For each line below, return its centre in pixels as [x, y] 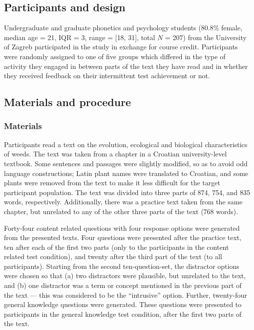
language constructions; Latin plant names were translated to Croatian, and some [126, 173]
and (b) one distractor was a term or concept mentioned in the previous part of [123, 285]
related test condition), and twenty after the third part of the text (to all [113, 256]
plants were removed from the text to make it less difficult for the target [112, 183]
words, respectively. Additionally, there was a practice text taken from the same [123, 202]
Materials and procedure [68, 102]
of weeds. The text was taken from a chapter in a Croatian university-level [116, 154]
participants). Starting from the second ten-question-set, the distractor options [122, 266]
